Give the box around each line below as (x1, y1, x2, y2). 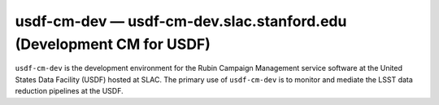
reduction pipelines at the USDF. (15, 86, 124, 96)
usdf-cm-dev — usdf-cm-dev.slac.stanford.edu (15, 12, 347, 30)
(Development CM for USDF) (15, 35, 211, 53)
